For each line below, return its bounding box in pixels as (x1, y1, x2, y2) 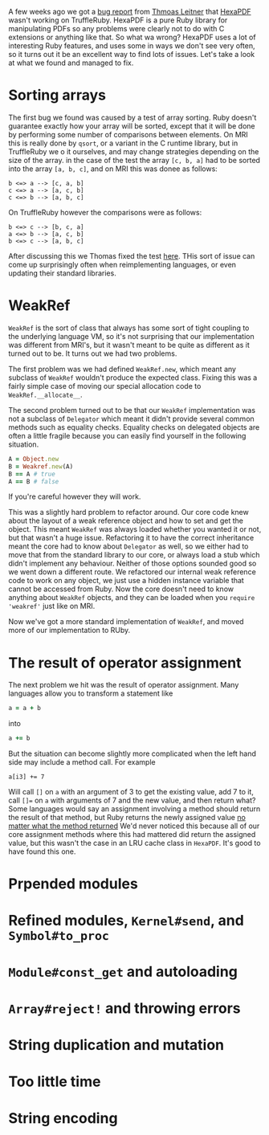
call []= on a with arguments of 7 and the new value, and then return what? (8, 795, 256, 806)
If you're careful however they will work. (8, 492, 141, 501)
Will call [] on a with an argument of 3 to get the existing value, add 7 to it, (8, 787, 255, 797)
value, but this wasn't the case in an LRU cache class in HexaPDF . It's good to (8, 839, 261, 848)
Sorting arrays (8, 86, 107, 104)
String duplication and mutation (8, 1036, 225, 1054)
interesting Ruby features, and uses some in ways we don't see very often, (8, 41, 255, 51)
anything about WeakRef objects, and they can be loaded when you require (8, 593, 255, 602)
